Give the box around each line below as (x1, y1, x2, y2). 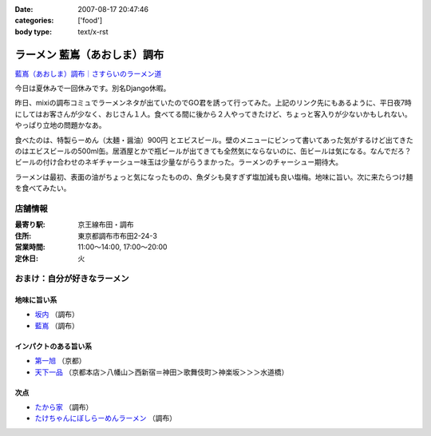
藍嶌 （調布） (34, 320, 79, 331)
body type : (14, 26, 52, 36)
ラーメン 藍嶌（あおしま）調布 (14, 48, 164, 61)
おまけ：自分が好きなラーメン (14, 273, 129, 284)
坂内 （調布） (34, 310, 79, 319)
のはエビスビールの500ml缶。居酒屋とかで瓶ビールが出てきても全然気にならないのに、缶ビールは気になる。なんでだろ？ (14, 146, 412, 156)
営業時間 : (14, 242, 45, 252)
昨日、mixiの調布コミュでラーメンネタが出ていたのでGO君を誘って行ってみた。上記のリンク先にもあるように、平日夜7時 (14, 98, 413, 108)
